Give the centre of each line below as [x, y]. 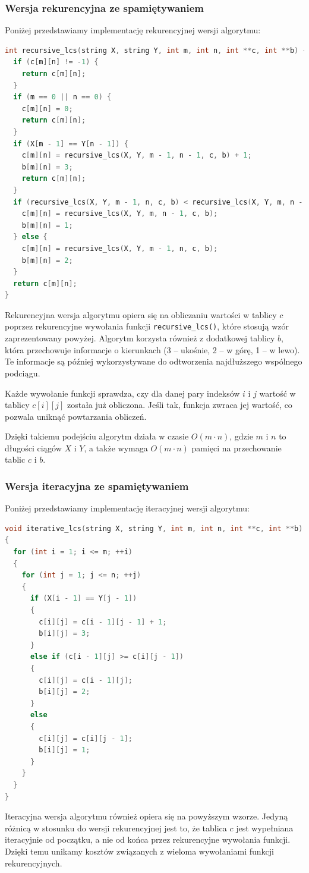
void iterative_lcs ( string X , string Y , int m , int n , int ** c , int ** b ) [154, 528]
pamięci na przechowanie [237, 448]
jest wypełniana [265, 828]
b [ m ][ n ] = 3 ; [47, 167]
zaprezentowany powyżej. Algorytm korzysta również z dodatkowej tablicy [140, 338]
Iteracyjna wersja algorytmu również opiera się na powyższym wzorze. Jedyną [146, 816]
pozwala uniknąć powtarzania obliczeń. [76, 416]
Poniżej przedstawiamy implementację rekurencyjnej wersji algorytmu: [133, 30]
